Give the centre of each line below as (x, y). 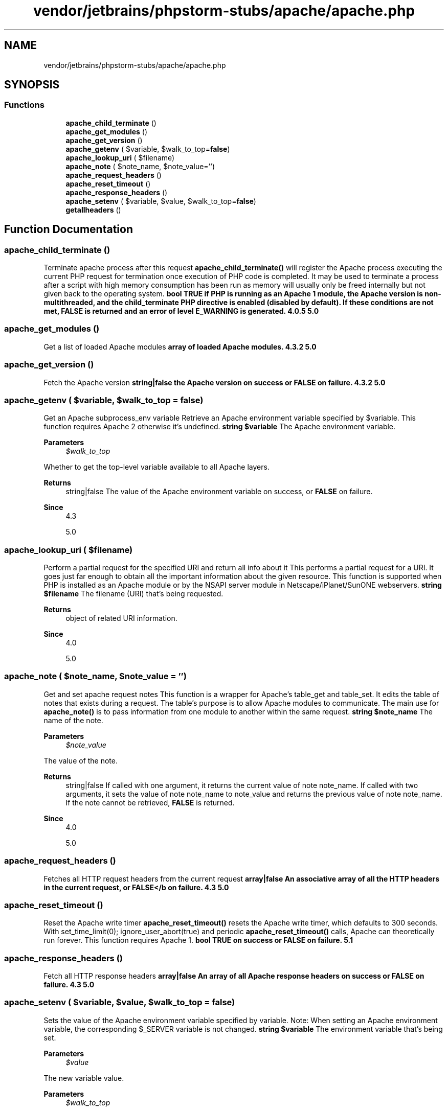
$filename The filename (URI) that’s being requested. (133, 594)
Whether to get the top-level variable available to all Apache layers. (156, 467)
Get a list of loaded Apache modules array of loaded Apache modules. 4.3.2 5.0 (180, 346)
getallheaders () (93, 210)
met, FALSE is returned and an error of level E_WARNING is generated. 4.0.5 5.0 (181, 311)
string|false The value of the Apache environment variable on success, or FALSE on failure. (219, 492)
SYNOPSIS (32, 85)
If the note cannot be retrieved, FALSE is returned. (150, 802)
